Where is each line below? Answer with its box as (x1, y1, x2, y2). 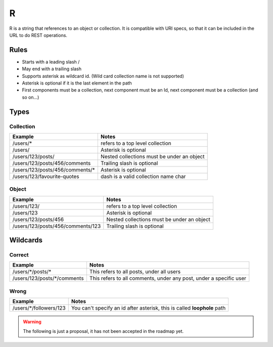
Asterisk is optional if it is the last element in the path (22, 80, 132, 86)
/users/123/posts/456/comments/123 (12, 223, 101, 230)
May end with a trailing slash (22, 66, 82, 72)
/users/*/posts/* (12, 268, 52, 275)
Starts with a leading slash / (22, 59, 80, 65)
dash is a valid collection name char (100, 172, 186, 180)
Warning (23, 319, 41, 325)
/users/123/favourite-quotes (12, 172, 79, 180)
